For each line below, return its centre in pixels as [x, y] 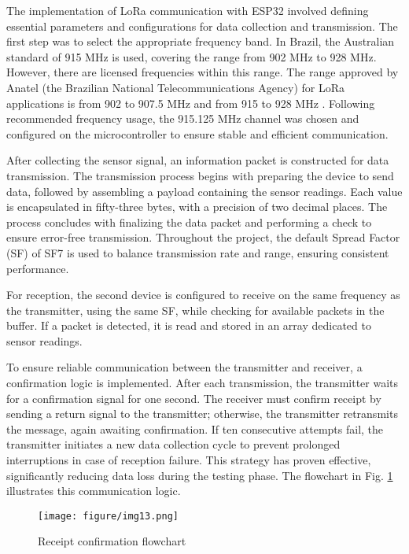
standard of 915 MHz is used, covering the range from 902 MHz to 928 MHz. [192, 56]
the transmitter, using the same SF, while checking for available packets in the [195, 310]
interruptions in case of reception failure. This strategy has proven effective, [189, 460]
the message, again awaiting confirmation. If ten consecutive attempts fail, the [195, 428]
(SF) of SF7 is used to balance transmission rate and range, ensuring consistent [198, 252]
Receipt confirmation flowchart [112, 541]
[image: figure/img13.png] [108, 516]
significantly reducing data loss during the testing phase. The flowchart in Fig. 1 [200, 475]
